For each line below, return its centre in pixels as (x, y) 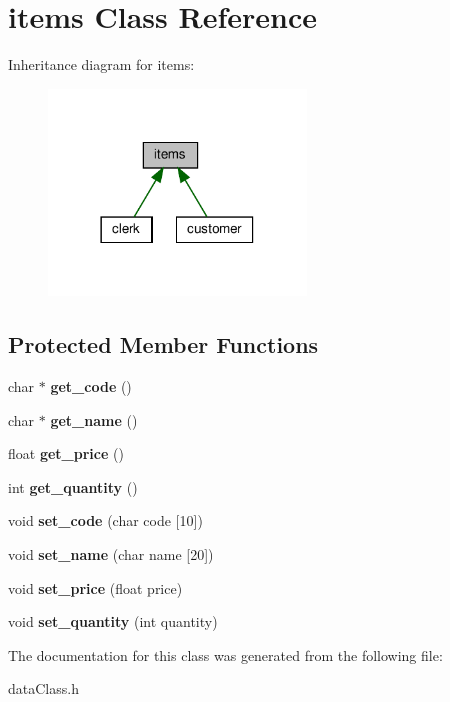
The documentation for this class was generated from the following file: (225, 654)
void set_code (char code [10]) (105, 520)
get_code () (91, 386)
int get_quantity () (73, 486)
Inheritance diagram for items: (101, 64)
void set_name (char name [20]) (111, 554)
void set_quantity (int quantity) (113, 621)
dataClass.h (43, 688)
